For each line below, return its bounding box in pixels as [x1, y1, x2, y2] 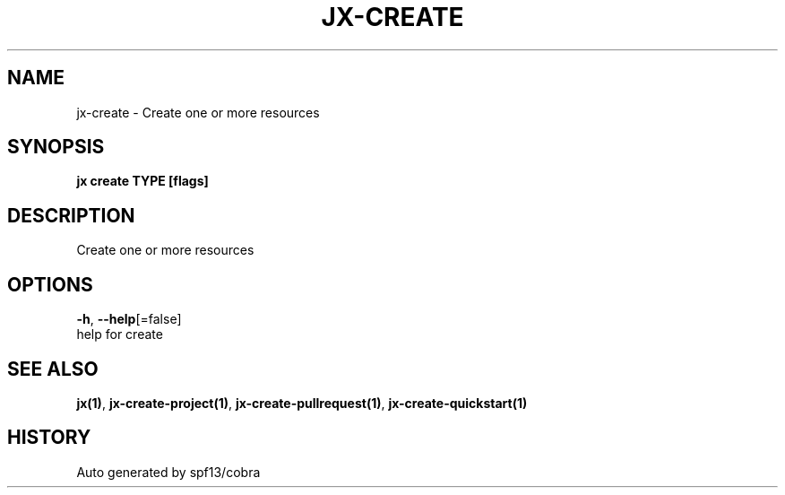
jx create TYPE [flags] [76, 173, 209, 189]
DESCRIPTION [7, 204, 135, 227]
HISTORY [7, 426, 91, 449]
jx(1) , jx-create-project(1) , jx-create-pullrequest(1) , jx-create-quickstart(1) [76, 395, 528, 411]
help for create [76, 326, 163, 343]
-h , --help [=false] [76, 311, 182, 327]
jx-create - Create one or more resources [76, 104, 320, 120]
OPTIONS [7, 273, 93, 296]
